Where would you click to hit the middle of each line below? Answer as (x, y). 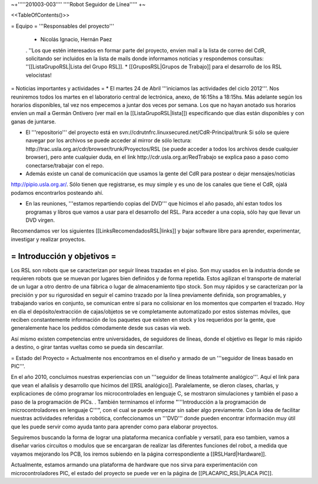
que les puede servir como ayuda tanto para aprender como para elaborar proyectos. (115, 426)
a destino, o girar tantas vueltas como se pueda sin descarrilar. (87, 347)
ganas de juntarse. (33, 122)
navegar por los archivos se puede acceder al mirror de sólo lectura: (109, 140)
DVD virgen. (40, 220)
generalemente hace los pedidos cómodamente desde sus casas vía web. (101, 328)
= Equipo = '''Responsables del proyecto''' (62, 26)
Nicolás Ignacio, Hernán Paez (76, 40)
